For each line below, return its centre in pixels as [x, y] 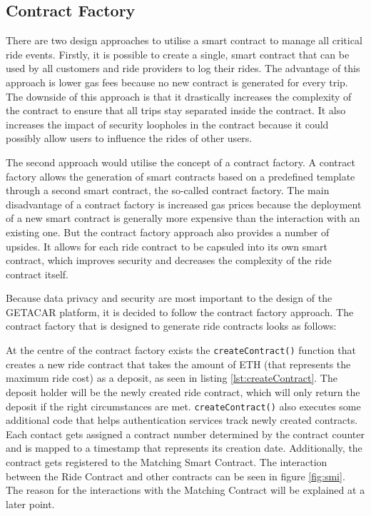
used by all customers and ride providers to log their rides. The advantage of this [183, 68]
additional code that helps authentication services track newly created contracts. [182, 420]
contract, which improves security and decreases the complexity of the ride [169, 260]
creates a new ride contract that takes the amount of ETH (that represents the [178, 364]
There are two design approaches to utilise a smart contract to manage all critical [184, 40]
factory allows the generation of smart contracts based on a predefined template [181, 176]
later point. [30, 504]
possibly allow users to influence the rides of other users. [129, 138]
